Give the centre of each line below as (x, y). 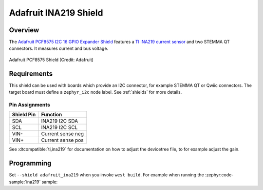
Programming (30, 163)
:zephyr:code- (219, 175)
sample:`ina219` (25, 182)
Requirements (31, 74)
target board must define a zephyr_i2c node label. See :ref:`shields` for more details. (95, 92)
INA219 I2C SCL (59, 127)
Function (52, 115)
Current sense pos (62, 140)
